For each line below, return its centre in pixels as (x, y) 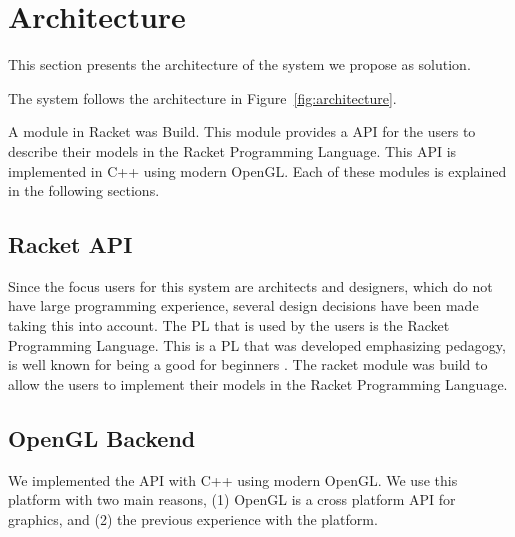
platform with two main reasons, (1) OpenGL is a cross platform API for (232, 499)
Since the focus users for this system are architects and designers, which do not (250, 285)
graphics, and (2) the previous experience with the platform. (193, 518)
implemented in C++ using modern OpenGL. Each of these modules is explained (257, 170)
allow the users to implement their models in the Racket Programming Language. (258, 383)
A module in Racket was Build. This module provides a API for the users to (242, 131)
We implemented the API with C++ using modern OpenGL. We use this (233, 479)
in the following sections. (84, 190)
